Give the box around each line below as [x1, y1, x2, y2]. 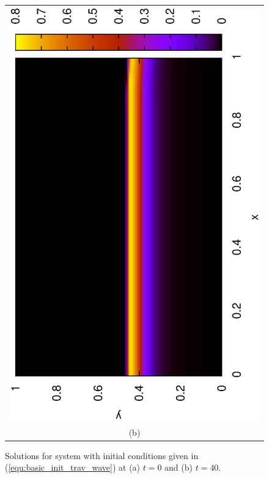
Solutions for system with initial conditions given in [5, 449, 199, 461]
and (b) [164, 461, 193, 474]
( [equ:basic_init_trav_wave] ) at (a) [5, 461, 141, 474]
